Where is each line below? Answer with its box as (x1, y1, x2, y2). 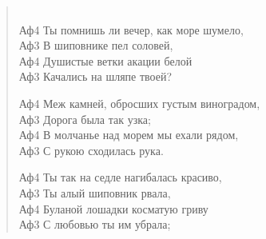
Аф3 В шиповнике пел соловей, (18, 37, 173, 54)
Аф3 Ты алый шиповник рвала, (18, 184, 171, 201)
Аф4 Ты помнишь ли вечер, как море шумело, (18, 21, 244, 38)
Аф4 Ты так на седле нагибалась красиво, (18, 169, 222, 185)
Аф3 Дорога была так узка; (18, 110, 151, 127)
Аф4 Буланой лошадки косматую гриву (18, 200, 208, 217)
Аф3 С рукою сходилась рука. (18, 141, 164, 158)
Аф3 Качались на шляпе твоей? (18, 68, 173, 85)
